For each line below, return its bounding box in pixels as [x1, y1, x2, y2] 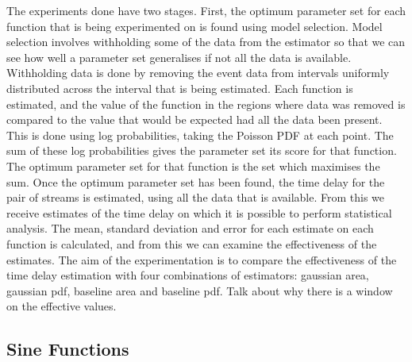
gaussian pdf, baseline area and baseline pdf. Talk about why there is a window [6, 282, 393, 298]
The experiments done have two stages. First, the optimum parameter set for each [6, 2, 406, 18]
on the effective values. [6, 298, 117, 314]
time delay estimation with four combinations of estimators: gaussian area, [6, 267, 369, 283]
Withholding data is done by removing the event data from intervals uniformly [6, 64, 390, 81]
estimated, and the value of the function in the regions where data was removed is [6, 95, 406, 112]
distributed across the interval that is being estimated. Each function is [6, 79, 353, 96]
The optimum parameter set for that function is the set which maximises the [6, 157, 380, 174]
